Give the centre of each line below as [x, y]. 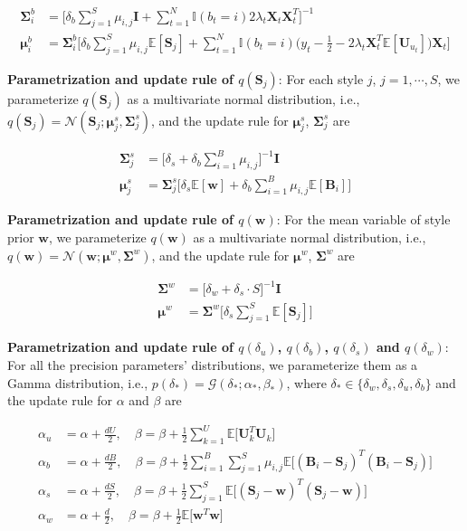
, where [306, 382]
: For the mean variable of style [363, 219]
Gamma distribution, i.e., [78, 382]
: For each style [321, 78]
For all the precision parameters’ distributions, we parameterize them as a [213, 364]
